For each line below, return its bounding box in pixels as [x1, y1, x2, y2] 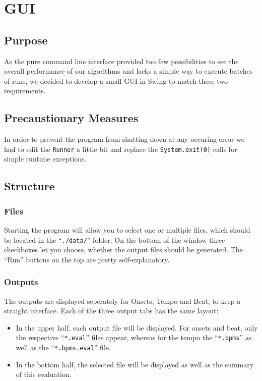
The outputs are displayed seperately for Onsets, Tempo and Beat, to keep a [4, 295, 241, 306]
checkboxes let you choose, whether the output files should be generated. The [4, 244, 243, 255]
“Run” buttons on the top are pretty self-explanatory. [4, 254, 170, 264]
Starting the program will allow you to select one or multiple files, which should [4, 225, 250, 235]
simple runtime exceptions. [4, 153, 87, 164]
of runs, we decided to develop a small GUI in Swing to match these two [4, 75, 228, 86]
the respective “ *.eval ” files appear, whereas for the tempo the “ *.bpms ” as [16, 332, 252, 343]
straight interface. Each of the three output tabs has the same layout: [4, 305, 219, 316]
